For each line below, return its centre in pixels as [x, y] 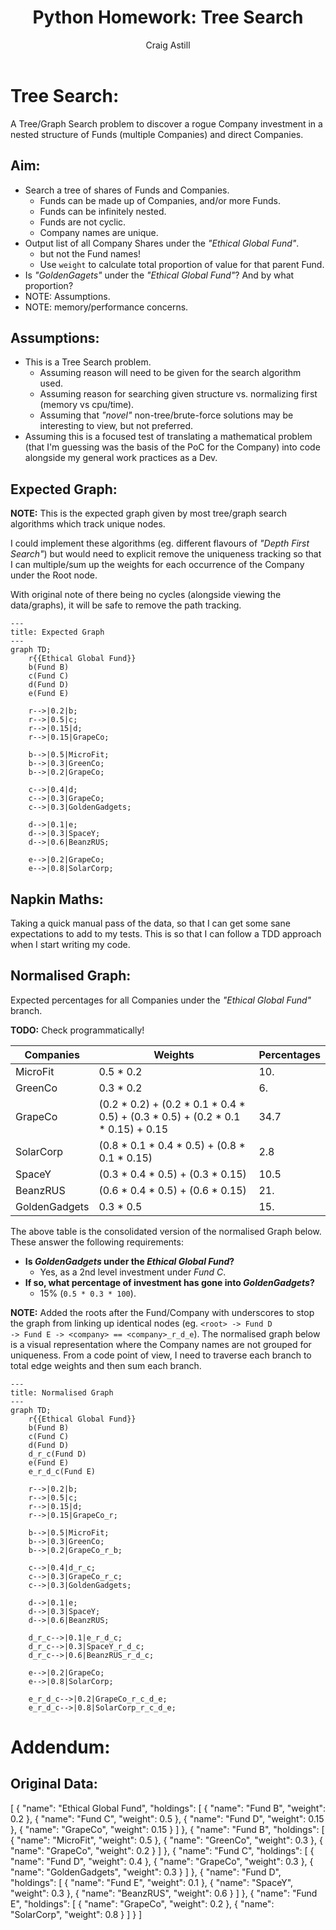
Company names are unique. [99, 232]
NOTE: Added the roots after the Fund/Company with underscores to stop [162, 1312]
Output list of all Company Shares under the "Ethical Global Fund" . [162, 243]
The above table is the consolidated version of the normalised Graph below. [166, 1231]
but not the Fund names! [90, 253]
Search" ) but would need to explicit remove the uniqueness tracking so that [166, 554]
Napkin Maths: [57, 899]
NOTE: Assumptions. [67, 296]
